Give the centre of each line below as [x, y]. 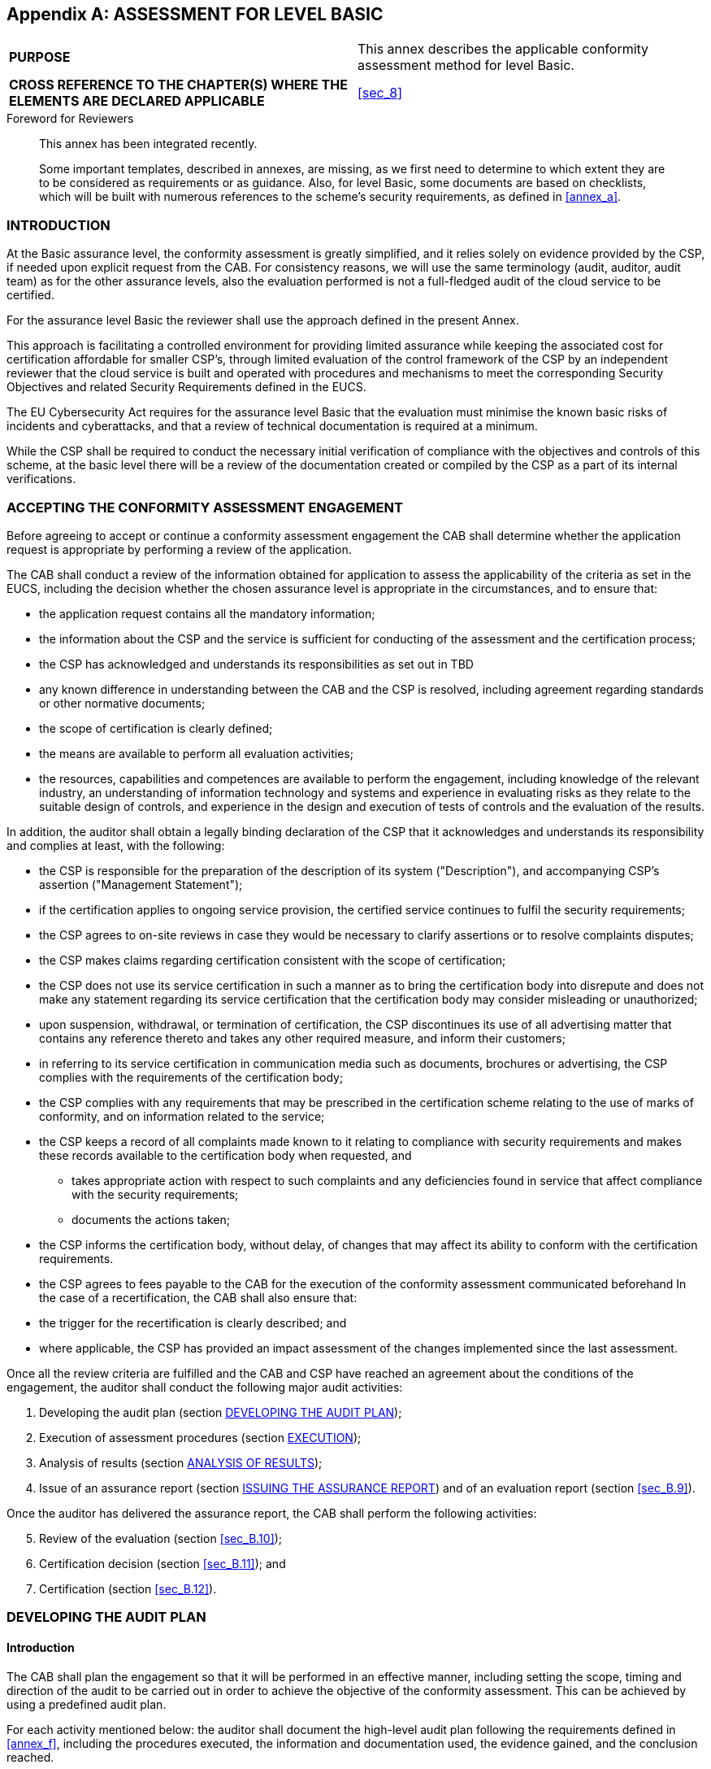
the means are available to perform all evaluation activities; [196, 753]
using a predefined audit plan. [87, 1704]
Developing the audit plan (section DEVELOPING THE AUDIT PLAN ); [221, 1412]
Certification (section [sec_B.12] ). [128, 1588]
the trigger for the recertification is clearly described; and [193, 1322]
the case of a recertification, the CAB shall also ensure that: [198, 1297]
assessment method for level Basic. [466, 65]
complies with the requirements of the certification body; [191, 1077]
